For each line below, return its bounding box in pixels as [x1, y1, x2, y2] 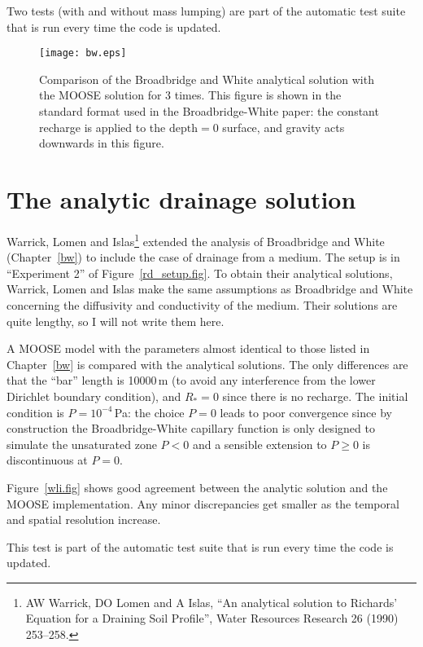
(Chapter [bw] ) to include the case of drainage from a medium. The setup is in [7, 249, 400, 266]
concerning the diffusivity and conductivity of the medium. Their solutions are [7, 296, 398, 313]
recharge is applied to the [39, 118, 166, 135]
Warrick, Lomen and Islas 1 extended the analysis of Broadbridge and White [7, 230, 385, 249]
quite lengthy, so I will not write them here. [7, 312, 225, 329]
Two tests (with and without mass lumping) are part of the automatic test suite [7, 2, 406, 19]
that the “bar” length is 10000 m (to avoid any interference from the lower [7, 372, 376, 389]
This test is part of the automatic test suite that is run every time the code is [7, 538, 394, 555]
